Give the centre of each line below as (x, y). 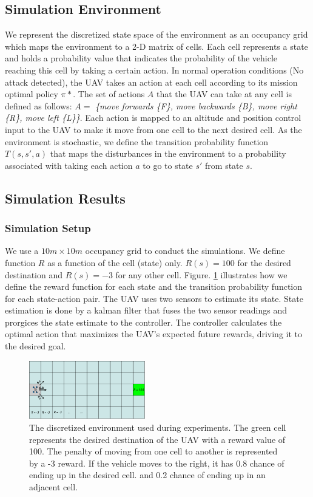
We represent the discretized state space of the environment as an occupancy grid (156, 34)
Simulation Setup (48, 228)
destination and (34, 274)
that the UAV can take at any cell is (224, 94)
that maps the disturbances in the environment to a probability (168, 153)
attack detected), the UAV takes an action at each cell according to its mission (151, 82)
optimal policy (32, 94)
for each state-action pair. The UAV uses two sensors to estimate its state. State (154, 298)
